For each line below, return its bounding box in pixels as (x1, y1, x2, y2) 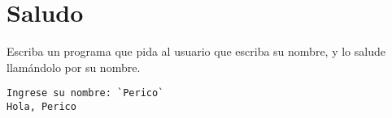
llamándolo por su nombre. (7, 58, 141, 75)
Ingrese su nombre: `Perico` (7, 87, 164, 99)
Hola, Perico (7, 100, 76, 112)
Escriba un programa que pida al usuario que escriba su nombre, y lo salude (7, 43, 385, 60)
